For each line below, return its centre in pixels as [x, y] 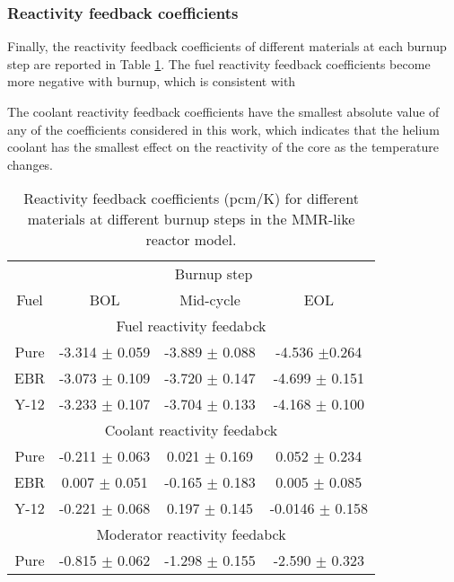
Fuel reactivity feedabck [191, 326]
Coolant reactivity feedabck [191, 430]
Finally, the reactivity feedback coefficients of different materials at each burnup [227, 46]
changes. [31, 164]
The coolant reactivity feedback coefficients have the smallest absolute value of [223, 111]
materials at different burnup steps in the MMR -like [191, 219]
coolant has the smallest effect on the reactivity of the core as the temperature [223, 147]
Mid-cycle [210, 300]
